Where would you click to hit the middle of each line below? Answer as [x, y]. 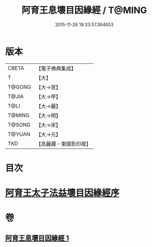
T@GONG [19, 87]
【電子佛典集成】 [56, 68]
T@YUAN [19, 134]
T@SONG [19, 125]
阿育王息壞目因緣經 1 [37, 238]
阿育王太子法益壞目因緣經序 [62, 193]
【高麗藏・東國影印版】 [63, 144]
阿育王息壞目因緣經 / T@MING [84, 10]
